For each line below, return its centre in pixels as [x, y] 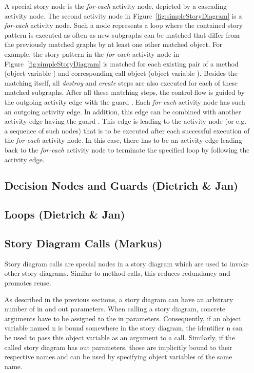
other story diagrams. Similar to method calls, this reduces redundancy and [117, 273]
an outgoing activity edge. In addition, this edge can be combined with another [123, 111]
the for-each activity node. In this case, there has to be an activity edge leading [123, 140]
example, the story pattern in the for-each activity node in [92, 54]
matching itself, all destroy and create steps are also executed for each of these [121, 82]
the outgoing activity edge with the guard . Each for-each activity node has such [125, 101]
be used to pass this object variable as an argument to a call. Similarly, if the [120, 338]
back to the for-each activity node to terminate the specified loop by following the [127, 149]
